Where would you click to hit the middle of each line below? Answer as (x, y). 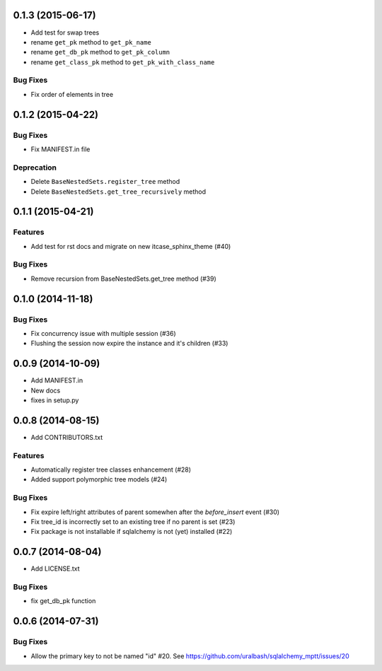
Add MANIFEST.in (57, 380)
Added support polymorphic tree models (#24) (99, 479)
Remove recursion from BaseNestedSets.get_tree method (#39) (124, 279)
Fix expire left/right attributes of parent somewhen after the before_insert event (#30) (155, 512)
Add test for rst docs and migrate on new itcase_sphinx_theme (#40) (131, 246)
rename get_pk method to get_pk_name (91, 42)
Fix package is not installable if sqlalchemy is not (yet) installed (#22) (132, 532)
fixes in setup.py (55, 400)
